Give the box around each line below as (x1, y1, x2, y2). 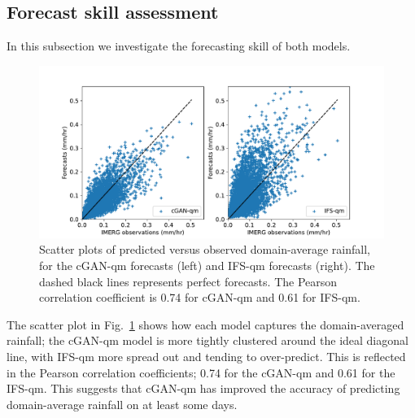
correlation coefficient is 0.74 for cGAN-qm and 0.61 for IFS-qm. (39, 289, 360, 306)
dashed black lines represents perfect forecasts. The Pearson (39, 272, 338, 290)
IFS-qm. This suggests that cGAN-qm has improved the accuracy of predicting (7, 380, 400, 397)
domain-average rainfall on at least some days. (7, 395, 238, 412)
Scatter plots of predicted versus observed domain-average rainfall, (39, 241, 370, 258)
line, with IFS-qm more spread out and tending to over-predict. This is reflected (7, 347, 406, 364)
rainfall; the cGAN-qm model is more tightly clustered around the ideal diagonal (7, 332, 408, 349)
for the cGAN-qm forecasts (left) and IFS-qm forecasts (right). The (39, 256, 375, 273)
